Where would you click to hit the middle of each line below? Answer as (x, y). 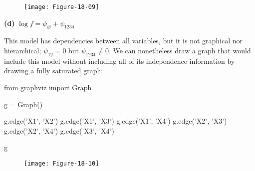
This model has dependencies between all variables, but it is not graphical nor (124, 41)
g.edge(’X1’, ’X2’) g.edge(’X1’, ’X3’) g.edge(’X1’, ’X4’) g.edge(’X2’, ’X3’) (116, 121)
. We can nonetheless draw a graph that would (180, 51)
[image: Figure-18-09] (62, 7)
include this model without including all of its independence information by (120, 61)
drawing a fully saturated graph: (54, 71)
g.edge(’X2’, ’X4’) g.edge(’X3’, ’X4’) (59, 130)
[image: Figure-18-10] (62, 164)
